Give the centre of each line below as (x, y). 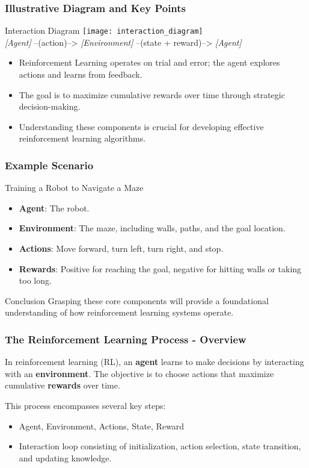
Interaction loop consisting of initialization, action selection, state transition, (160, 446)
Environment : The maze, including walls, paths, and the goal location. (152, 228)
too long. (35, 280)
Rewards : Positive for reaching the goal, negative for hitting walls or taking (160, 268)
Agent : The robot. (54, 207)
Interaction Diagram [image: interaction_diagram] (104, 30)
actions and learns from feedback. (81, 74)
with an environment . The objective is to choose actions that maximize (139, 373)
